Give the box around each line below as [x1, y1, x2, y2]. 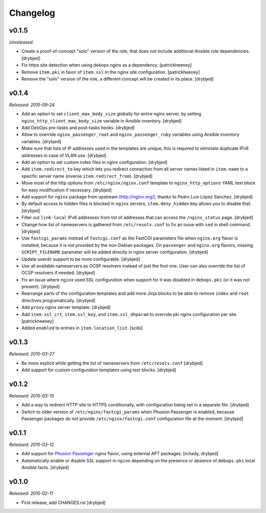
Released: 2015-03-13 [9, 393, 54, 399]
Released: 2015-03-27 [9, 351, 55, 357]
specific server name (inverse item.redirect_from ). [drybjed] [21, 173, 153, 179]
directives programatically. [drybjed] [21, 297, 96, 303]
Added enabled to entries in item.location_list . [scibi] [21, 325, 143, 331]
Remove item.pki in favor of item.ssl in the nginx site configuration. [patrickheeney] [21, 69, 200, 75]
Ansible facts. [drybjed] [21, 465, 69, 471]
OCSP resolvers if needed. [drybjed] [21, 270, 96, 276]
